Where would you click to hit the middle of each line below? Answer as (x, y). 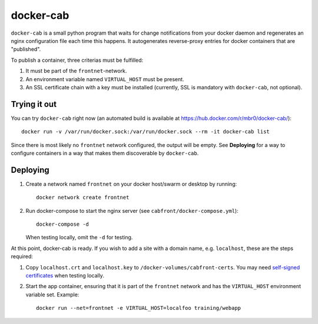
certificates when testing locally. (65, 275)
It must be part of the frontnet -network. (76, 71)
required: (22, 256)
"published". (26, 49)
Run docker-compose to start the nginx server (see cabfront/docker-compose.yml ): (132, 211)
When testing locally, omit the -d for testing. (79, 238)
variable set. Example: (52, 295)
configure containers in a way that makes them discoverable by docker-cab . (105, 153)
